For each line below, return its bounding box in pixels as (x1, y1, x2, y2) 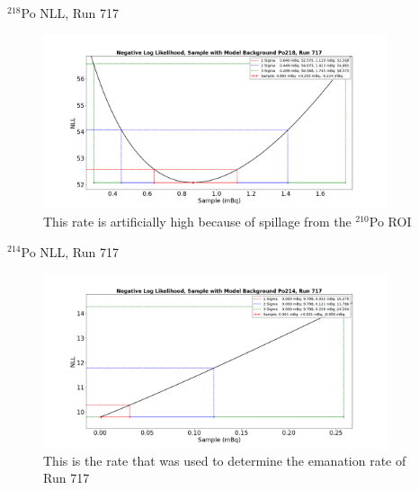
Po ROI (369, 211, 412, 230)
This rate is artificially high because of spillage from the (43, 211, 352, 230)
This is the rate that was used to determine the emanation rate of (43, 450, 406, 469)
